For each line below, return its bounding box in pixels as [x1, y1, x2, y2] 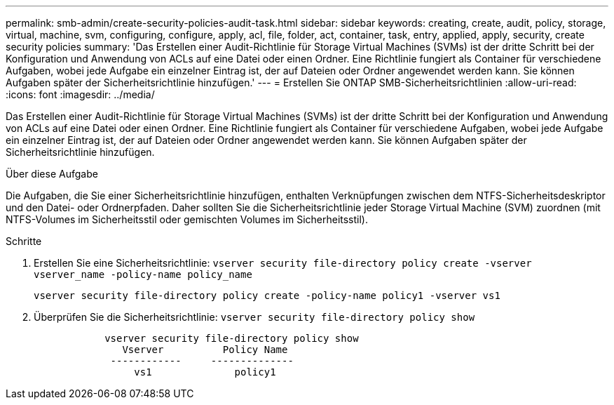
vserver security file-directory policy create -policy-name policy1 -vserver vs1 [34, 290, 500, 301]
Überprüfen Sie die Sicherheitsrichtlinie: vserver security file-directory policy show [34, 311, 475, 323]
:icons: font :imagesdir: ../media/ [6, 88, 155, 100]
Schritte [6, 235, 42, 247]
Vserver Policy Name [122, 344, 288, 355]
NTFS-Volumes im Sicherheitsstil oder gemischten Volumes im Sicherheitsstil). [6, 213, 369, 225]
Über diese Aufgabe [6, 168, 98, 180]
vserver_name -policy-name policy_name [34, 269, 252, 280]
